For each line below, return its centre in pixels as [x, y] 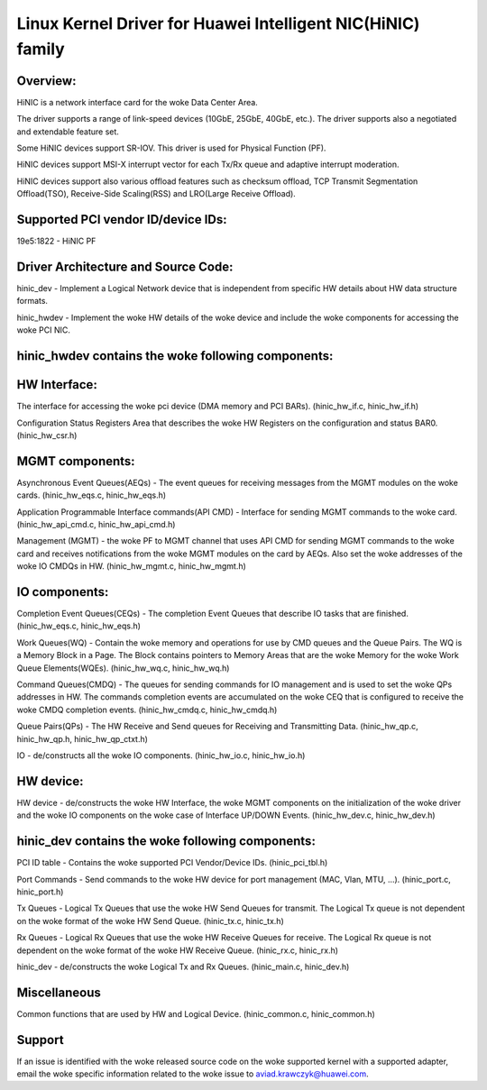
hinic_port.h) [40, 892]
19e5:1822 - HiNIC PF [56, 241]
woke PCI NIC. [44, 330]
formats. [32, 301]
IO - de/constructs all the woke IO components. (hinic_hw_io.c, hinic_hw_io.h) [161, 755]
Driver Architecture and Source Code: [125, 266]
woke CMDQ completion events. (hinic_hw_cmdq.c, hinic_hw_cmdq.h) [147, 710]
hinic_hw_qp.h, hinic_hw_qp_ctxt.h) [83, 738]
